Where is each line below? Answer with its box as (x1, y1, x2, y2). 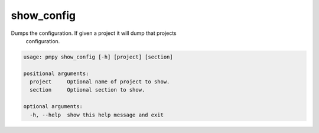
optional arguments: (23, 103, 83, 110)
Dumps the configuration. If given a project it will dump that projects (11, 30, 177, 37)
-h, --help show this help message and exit (30, 111, 164, 118)
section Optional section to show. (30, 86, 145, 93)
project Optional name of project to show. (30, 79, 170, 85)
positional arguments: (23, 70, 89, 77)
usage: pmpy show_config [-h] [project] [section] (23, 53, 174, 60)
